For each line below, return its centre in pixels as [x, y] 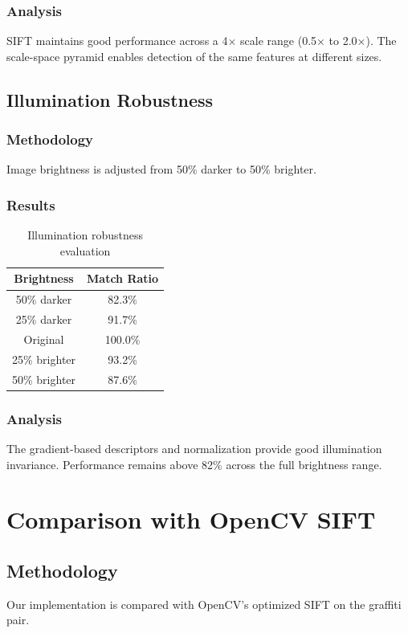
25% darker [44, 319]
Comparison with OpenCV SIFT [191, 519]
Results [31, 204]
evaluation [85, 250]
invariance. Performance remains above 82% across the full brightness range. [194, 464]
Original [44, 339]
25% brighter [44, 359]
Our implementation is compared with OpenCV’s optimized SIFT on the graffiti [204, 604]
